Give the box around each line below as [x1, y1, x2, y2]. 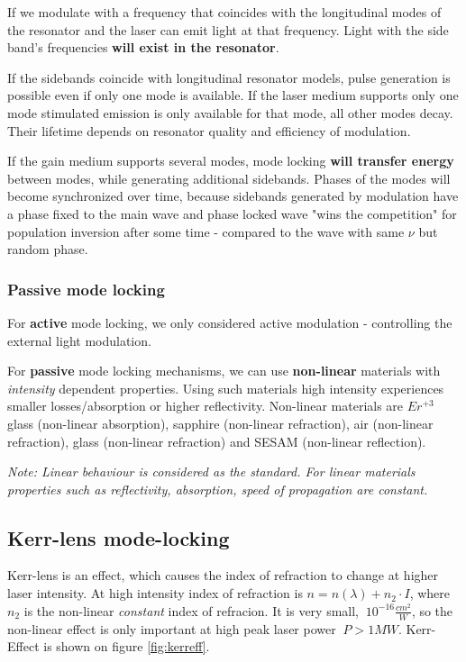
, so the [411, 601, 453, 620]
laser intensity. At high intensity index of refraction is [7, 584, 303, 603]
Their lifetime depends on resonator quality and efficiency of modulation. [7, 121, 411, 140]
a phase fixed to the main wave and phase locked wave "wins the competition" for [7, 204, 457, 222]
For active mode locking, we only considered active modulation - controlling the [7, 313, 452, 331]
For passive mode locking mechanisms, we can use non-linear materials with [7, 361, 441, 380]
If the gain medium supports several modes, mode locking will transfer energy [7, 151, 454, 170]
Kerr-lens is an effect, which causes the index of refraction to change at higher [7, 566, 439, 585]
